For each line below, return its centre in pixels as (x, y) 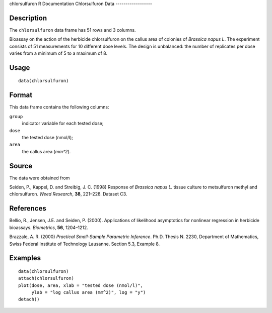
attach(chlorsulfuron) (46, 278)
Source (21, 166)
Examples (25, 258)
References (28, 208)
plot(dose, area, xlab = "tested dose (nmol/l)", (81, 285)
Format (21, 95)
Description (28, 18)
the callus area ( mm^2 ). (46, 151)
